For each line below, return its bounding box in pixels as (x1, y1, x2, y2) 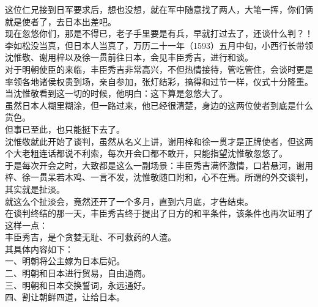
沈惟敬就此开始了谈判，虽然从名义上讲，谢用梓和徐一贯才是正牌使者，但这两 (5, 135, 313, 147)
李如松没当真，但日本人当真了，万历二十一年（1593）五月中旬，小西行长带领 (5, 39, 313, 51)
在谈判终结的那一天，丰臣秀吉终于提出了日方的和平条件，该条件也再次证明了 (5, 207, 313, 220)
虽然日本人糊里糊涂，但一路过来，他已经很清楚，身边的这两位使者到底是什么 (5, 98, 313, 111)
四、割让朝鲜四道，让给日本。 (5, 290, 125, 303)
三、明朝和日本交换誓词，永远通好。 (5, 278, 150, 291)
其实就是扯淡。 (5, 182, 65, 195)
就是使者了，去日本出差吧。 (5, 15, 116, 28)
